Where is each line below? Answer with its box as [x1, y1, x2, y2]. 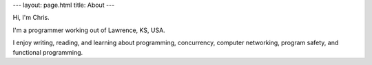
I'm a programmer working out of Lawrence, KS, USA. [12, 26, 165, 34]
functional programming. [12, 48, 83, 56]
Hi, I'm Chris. [12, 14, 50, 22]
